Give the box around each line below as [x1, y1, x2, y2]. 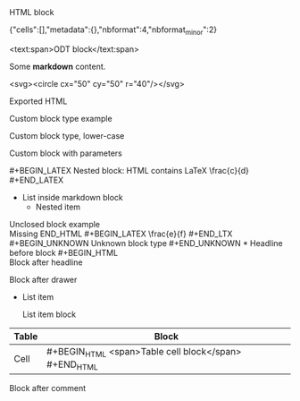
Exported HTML [9, 96, 68, 107]
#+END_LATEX [9, 175, 64, 185]
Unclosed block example [9, 218, 101, 229]
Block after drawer [9, 274, 78, 285]
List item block [21, 309, 77, 320]
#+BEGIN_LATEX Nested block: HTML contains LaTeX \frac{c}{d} [9, 165, 250, 175]
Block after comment [9, 383, 87, 394]
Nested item [35, 201, 81, 212]
